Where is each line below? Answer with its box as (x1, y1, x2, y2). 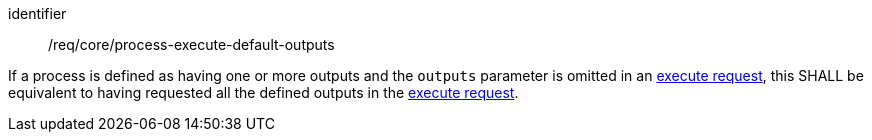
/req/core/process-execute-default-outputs (48, 36, 335, 53)
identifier (8, 5, 67, 22)
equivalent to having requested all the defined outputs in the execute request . (8, 84, 519, 101)
